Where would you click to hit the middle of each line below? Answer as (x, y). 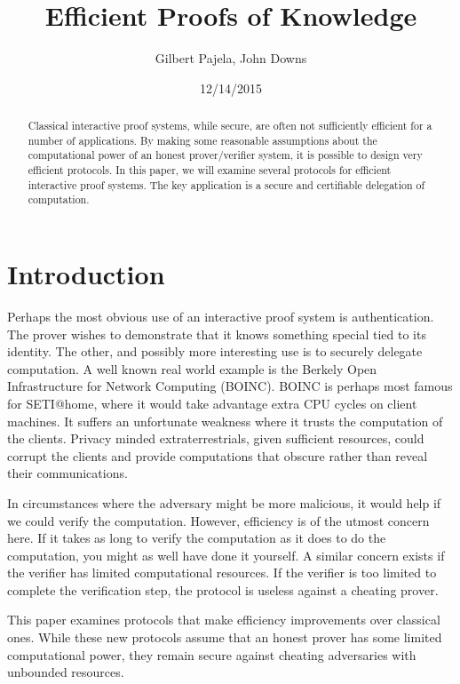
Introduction (86, 274)
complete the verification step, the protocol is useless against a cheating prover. (223, 589)
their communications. (67, 473)
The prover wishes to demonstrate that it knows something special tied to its (217, 334)
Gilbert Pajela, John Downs (231, 58)
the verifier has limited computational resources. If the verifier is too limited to (222, 573)
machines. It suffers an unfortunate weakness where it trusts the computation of (225, 421)
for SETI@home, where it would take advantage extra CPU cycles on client (212, 403)
